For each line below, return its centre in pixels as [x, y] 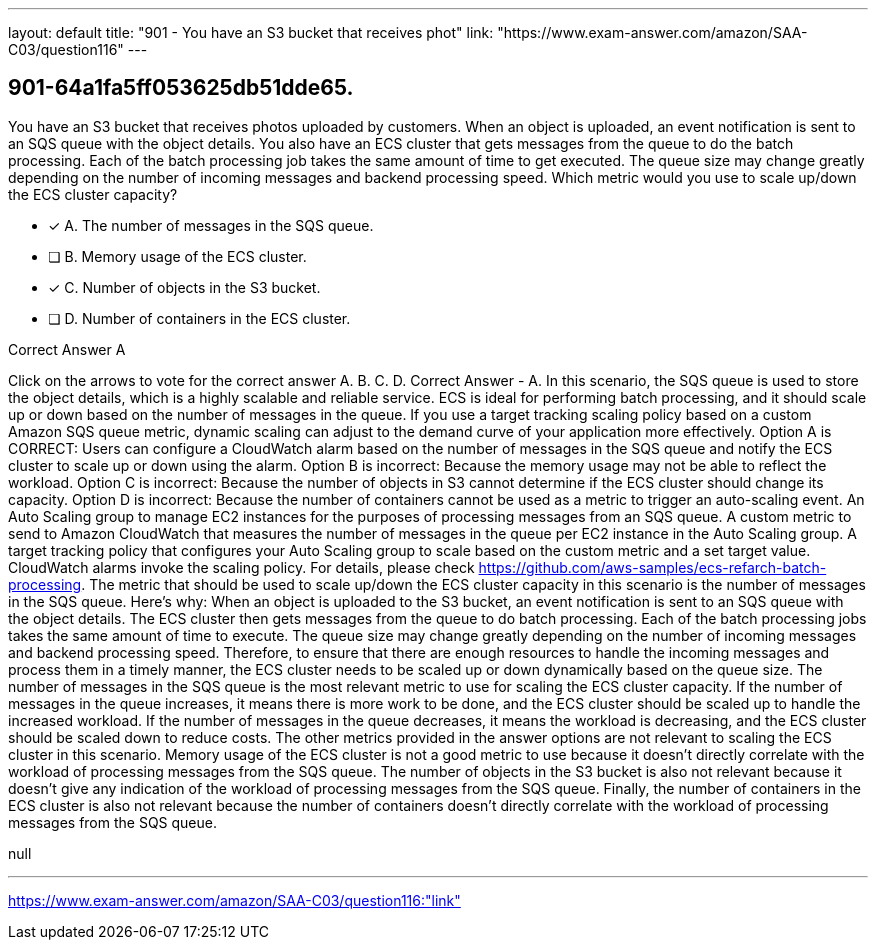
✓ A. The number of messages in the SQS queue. [211, 225]
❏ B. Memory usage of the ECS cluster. [177, 256]
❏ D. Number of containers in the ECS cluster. [199, 318]
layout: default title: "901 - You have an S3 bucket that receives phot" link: [251, 32]
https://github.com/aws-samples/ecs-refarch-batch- [652, 567]
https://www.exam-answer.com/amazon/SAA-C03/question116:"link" [234, 900]
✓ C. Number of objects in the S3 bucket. [184, 287]
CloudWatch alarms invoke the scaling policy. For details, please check [241, 567]
